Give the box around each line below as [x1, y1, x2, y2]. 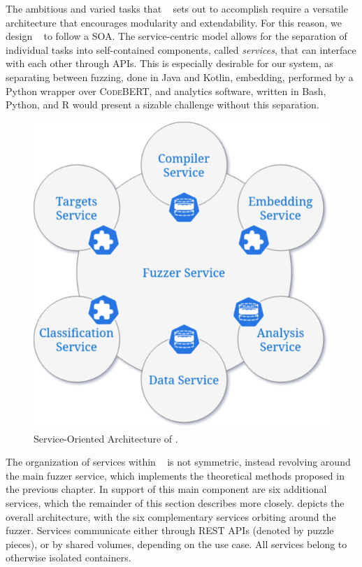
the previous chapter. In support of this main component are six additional [6, 482, 327, 496]
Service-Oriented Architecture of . [34, 431, 178, 445]
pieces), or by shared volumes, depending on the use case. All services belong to [6, 536, 347, 551]
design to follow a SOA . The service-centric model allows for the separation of [6, 29, 347, 43]
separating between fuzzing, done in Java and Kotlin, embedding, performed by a [6, 69, 354, 84]
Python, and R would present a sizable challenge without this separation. [6, 97, 319, 112]
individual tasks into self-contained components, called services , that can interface [6, 42, 356, 57]
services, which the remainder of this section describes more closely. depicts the [6, 496, 345, 510]
